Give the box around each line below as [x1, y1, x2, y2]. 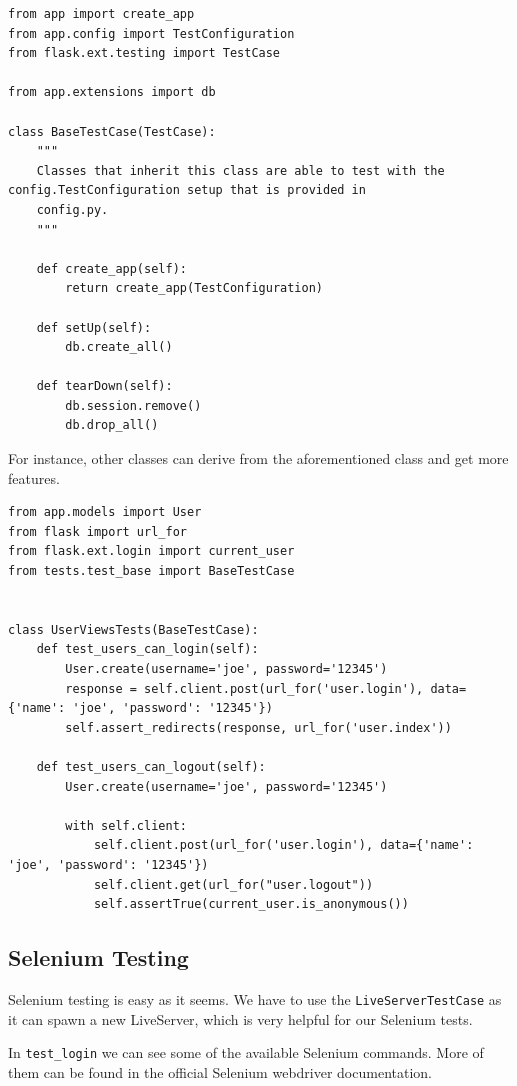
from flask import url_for [8, 524, 187, 539]
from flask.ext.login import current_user [8, 544, 295, 559]
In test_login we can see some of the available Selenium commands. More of [8, 1042, 484, 1063]
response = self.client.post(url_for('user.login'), [65, 681, 424, 696]
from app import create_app [8, 7, 195, 21]
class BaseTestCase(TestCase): [8, 124, 216, 139]
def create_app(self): [36, 261, 187, 276]
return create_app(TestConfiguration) [65, 281, 323, 296]
